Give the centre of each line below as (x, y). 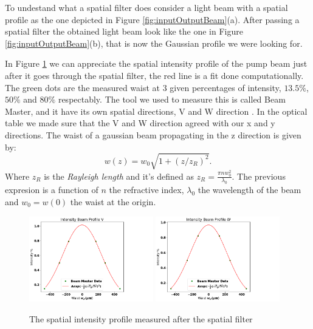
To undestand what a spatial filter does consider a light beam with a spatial (146, 7)
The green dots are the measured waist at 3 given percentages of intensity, (143, 87)
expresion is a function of (52, 190)
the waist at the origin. (113, 201)
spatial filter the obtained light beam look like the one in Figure (124, 31)
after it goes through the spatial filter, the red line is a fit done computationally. (154, 75)
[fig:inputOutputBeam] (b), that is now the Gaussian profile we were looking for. (154, 43)
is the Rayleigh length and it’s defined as (119, 176)
